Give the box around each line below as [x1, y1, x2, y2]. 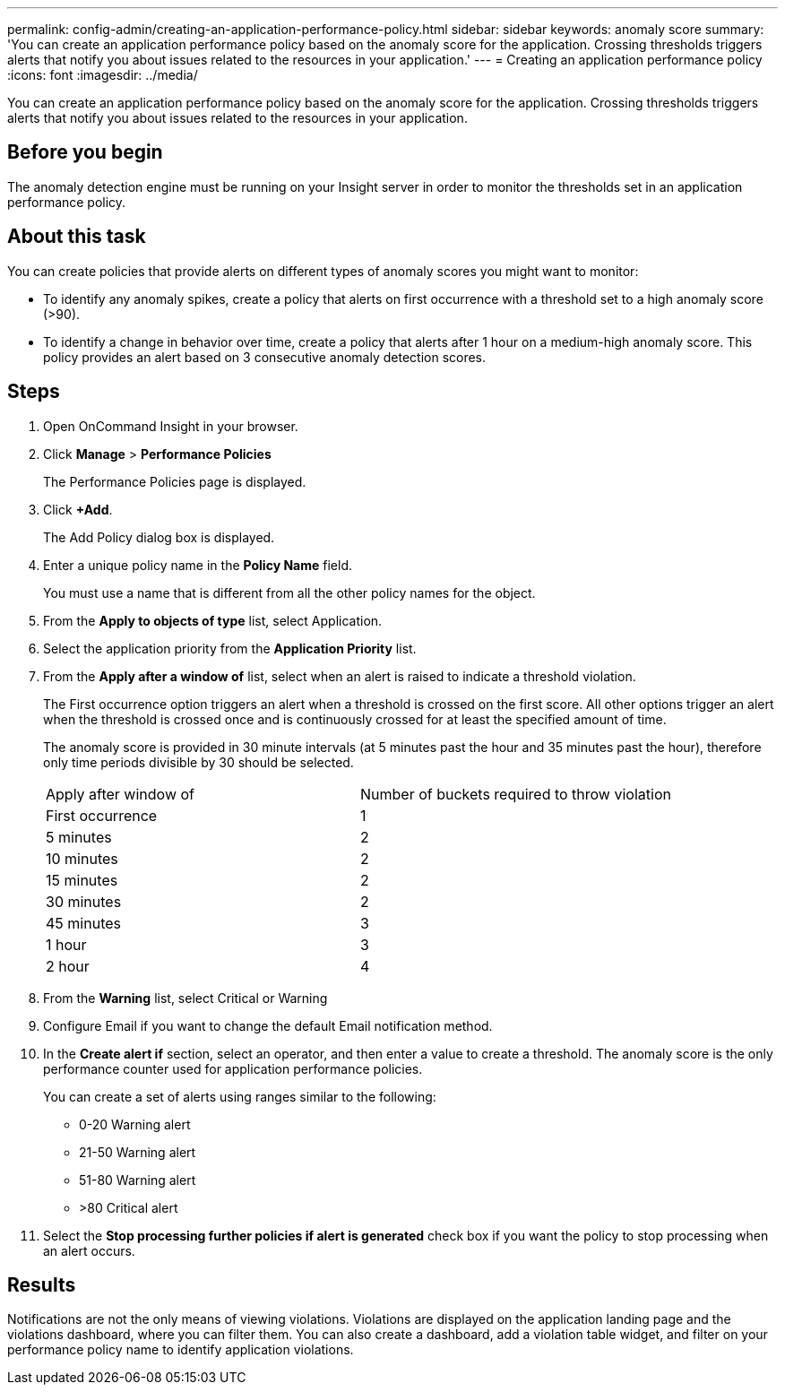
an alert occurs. [43, 1242, 135, 1258]
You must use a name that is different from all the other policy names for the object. [43, 584, 536, 601]
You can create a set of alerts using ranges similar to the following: [43, 1088, 436, 1104]
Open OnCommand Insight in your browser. [43, 418, 298, 434]
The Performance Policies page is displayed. [43, 473, 306, 489]
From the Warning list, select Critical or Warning [43, 990, 328, 1006]
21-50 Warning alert [79, 1144, 196, 1160]
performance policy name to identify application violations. [7, 1342, 354, 1358]
